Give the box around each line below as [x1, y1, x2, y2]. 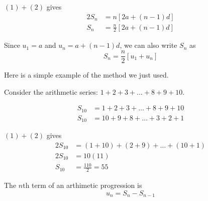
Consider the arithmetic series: [4, 86, 98, 97]
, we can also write [120, 40, 177, 50]
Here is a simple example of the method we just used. [4, 70, 169, 80]
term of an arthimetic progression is [32, 180, 142, 190]
